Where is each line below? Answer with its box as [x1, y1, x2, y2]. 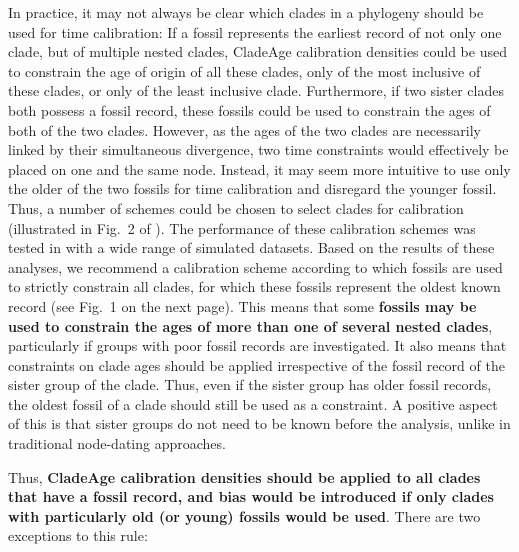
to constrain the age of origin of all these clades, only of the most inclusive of [8, 60, 481, 81]
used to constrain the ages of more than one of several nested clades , [8, 315, 493, 336]
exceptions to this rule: [8, 525, 148, 546]
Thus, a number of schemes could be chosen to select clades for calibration [8, 197, 464, 218]
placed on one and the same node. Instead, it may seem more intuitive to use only [8, 158, 511, 179]
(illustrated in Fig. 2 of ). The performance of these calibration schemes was [8, 217, 476, 238]
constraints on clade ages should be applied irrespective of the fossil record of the [8, 354, 505, 375]
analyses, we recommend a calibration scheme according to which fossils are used [8, 256, 503, 277]
